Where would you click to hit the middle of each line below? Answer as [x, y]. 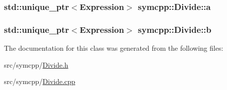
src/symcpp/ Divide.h [36, 64]
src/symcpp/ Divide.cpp [40, 81]
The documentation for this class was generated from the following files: [114, 48]
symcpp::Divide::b [175, 29]
